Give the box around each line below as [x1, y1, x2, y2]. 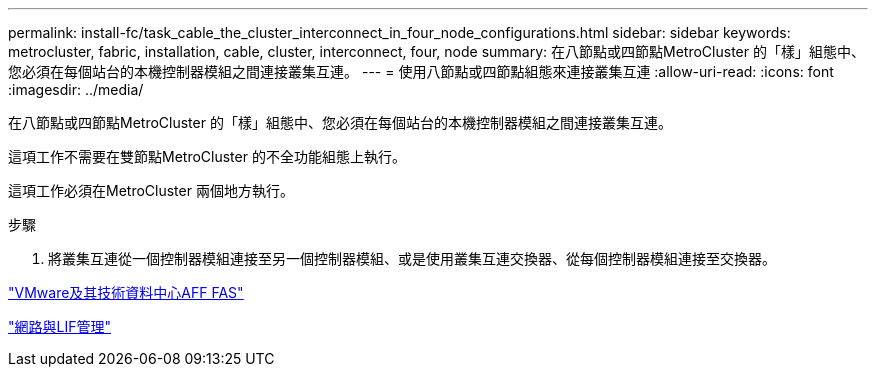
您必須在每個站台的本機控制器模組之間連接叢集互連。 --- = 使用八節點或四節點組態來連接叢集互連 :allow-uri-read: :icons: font [8, 63, 834, 80]
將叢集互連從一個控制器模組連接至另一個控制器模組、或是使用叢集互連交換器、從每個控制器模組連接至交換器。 [48, 250, 776, 267]
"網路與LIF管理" [8, 318, 111, 335]
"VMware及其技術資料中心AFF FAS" [8, 284, 244, 301]
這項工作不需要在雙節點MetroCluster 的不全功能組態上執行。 [8, 148, 406, 165]
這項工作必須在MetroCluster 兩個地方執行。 [8, 182, 294, 199]
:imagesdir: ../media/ [8, 81, 144, 98]
